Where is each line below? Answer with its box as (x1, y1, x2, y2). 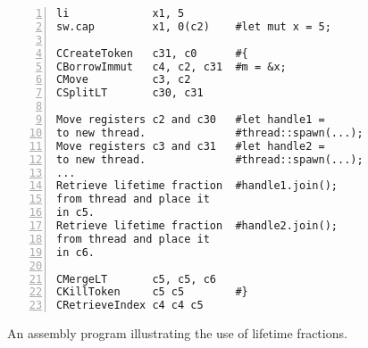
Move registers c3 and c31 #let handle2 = (56, 139, 325, 153)
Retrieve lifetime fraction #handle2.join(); (56, 220, 338, 232)
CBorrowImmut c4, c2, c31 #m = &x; (56, 60, 287, 73)
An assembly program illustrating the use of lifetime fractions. (7, 324, 347, 343)
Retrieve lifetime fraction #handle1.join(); (56, 179, 338, 193)
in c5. (56, 206, 95, 220)
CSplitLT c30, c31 (56, 87, 204, 100)
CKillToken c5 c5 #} (56, 286, 248, 299)
